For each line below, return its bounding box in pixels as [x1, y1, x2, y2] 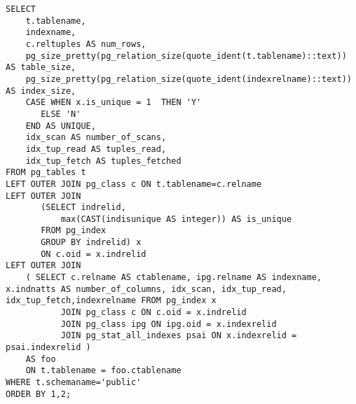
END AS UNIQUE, [25, 120, 96, 131]
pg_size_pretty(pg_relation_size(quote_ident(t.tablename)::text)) [25, 50, 347, 61]
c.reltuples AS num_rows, [25, 39, 146, 49]
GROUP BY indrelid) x [41, 237, 142, 248]
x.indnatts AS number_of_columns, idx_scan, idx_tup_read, [6, 284, 287, 294]
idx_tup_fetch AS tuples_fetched [25, 155, 182, 166]
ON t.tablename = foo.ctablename [25, 365, 182, 376]
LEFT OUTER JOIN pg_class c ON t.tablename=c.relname [6, 179, 262, 189]
